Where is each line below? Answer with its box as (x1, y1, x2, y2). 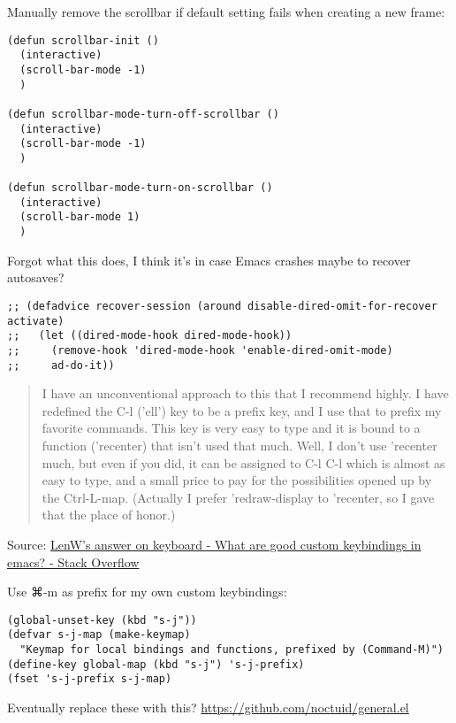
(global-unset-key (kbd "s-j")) (7, 613, 197, 627)
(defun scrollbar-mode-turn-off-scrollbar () (7, 107, 279, 120)
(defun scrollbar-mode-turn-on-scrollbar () (7, 181, 273, 195)
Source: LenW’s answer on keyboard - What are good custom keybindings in (7, 535, 422, 553)
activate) (7, 314, 65, 327)
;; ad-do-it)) (7, 358, 115, 372)
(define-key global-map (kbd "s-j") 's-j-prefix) (7, 658, 305, 671)
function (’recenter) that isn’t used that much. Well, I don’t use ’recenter (42, 436, 437, 455)
